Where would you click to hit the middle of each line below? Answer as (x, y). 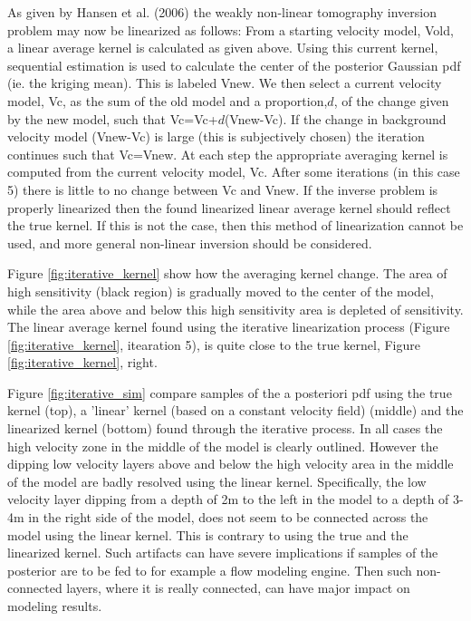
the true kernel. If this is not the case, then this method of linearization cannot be (235, 225)
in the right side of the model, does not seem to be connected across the (228, 517)
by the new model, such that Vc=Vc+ (113, 118)
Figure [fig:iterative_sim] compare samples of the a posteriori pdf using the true (230, 392)
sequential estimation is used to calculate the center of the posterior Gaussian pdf (234, 65)
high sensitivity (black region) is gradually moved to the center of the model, (221, 291)
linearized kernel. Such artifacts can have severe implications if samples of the (223, 553)
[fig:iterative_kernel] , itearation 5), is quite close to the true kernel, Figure (214, 344)
